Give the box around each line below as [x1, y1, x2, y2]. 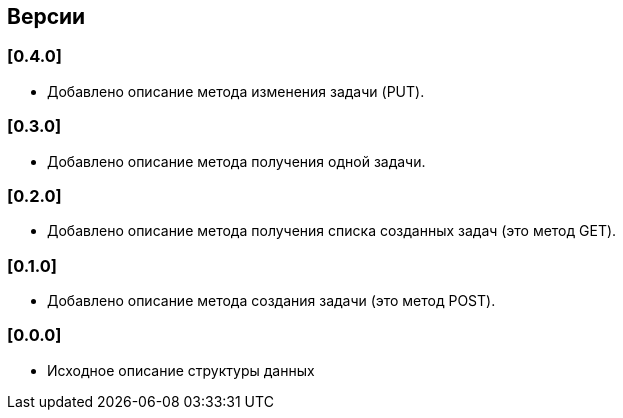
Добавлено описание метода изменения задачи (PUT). [47, 82, 425, 100]
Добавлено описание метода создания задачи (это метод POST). [47, 292, 496, 310]
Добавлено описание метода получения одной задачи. [47, 152, 426, 170]
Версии [7, 4, 86, 29]
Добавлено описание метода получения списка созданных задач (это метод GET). [47, 222, 617, 240]
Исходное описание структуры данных [47, 361, 315, 379]
